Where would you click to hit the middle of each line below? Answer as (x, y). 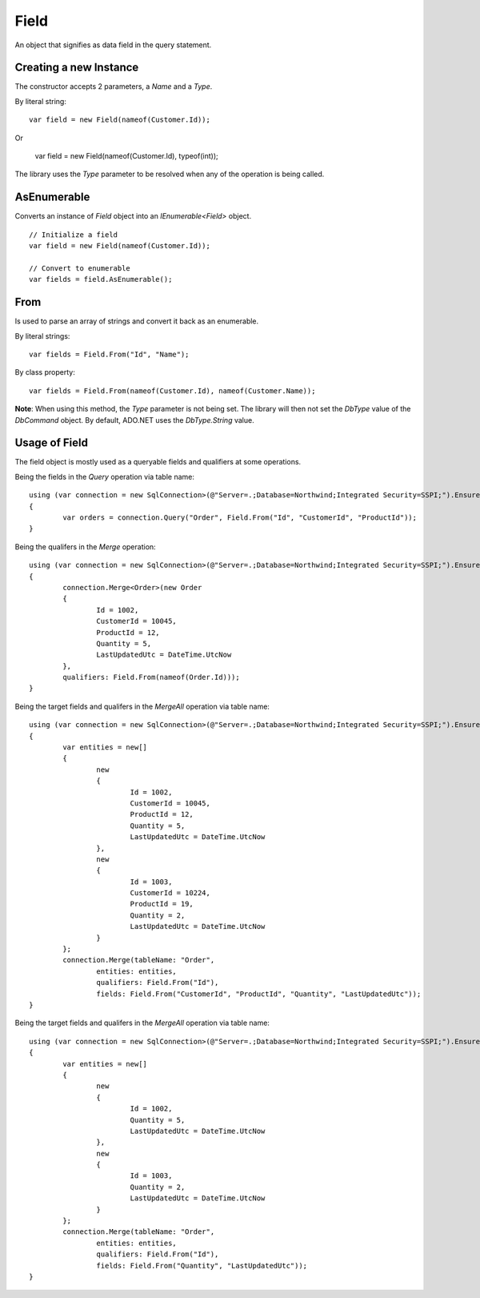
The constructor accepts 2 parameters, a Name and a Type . (114, 86)
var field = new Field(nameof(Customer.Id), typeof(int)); (127, 156)
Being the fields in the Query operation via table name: (105, 476)
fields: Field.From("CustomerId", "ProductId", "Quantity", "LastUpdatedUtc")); (259, 994)
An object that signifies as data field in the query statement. (113, 45)
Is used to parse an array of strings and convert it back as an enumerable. (137, 321)
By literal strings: (42, 336)
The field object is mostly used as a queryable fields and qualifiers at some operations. (158, 462)
